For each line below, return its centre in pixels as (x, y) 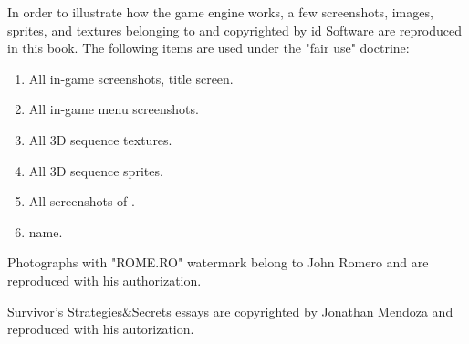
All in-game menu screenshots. (114, 109)
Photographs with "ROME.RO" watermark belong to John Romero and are (218, 262)
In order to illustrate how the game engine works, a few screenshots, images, (220, 12)
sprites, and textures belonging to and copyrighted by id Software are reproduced (234, 30)
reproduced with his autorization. (101, 329)
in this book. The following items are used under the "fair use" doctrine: (208, 48)
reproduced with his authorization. (104, 280)
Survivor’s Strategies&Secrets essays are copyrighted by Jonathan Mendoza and (230, 311)
